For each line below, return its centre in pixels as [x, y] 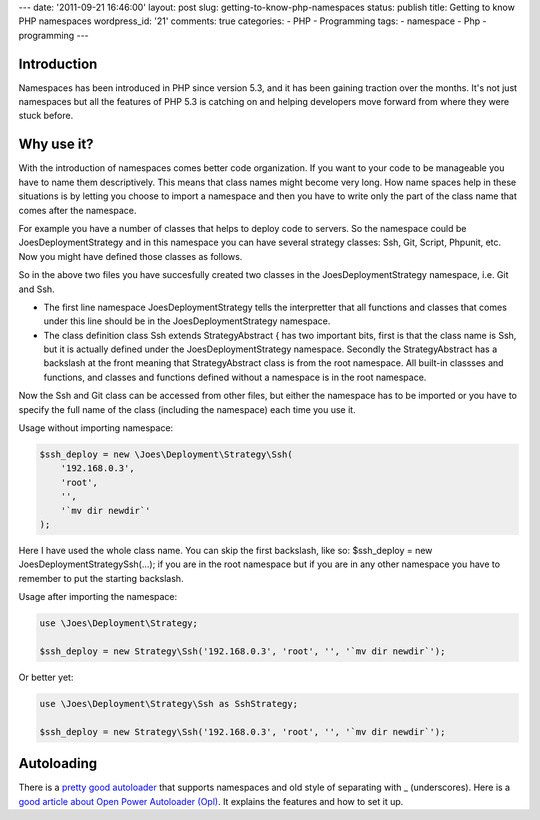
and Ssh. [36, 289]
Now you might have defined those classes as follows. [130, 256]
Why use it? [56, 144]
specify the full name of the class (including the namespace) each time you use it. [187, 409]
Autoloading [58, 763]
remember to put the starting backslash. [101, 578]
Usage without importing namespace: [96, 428]
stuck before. [46, 116]
